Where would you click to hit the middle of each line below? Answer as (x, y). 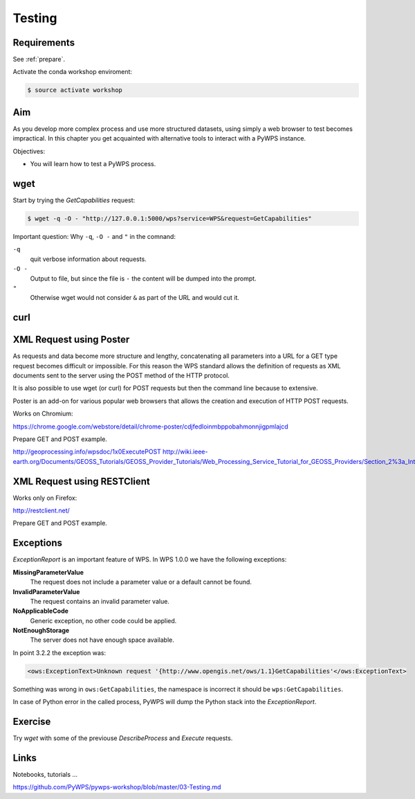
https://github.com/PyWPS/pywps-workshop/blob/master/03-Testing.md (117, 787)
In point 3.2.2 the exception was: (59, 653)
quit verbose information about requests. (88, 259)
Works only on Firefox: (45, 498)
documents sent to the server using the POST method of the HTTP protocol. (121, 376)
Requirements (44, 43)
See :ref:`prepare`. (39, 60)
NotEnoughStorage (41, 631)
